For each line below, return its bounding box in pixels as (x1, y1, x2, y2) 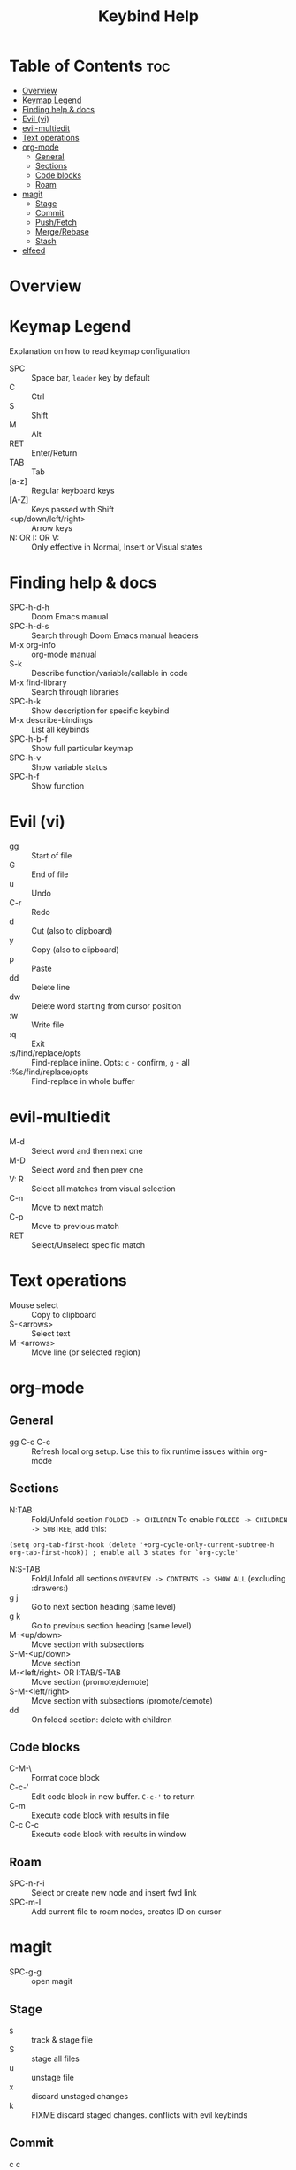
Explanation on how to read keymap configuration (9, 346, 191, 357)
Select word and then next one (31, 1145, 143, 1156)
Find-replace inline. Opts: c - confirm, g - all (31, 1057, 190, 1067)
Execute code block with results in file (31, 1810, 170, 1820)
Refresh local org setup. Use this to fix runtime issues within (31, 1445, 250, 1457)
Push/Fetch (34, 217, 78, 227)
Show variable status (31, 762, 108, 772)
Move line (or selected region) (31, 1347, 141, 1358)
